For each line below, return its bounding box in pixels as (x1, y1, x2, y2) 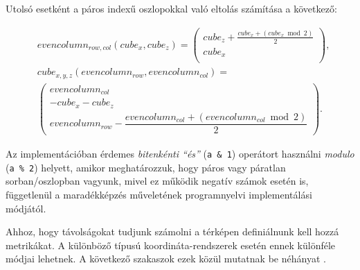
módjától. (6, 201, 46, 215)
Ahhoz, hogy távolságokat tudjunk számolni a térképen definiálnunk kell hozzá (6, 224, 339, 239)
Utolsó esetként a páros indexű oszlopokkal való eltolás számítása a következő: (6, 1, 337, 15)
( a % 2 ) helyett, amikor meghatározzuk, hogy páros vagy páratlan (6, 160, 286, 174)
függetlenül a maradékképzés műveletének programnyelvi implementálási (6, 187, 312, 201)
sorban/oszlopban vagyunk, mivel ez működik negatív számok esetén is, (6, 174, 309, 188)
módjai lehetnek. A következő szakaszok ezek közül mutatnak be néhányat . (6, 251, 326, 266)
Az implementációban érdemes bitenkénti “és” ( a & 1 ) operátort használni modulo (6, 146, 354, 161)
